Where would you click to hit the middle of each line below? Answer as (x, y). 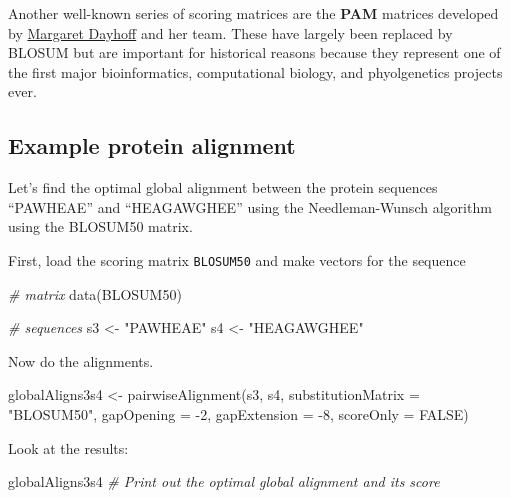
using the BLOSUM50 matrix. (100, 226)
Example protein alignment (152, 145)
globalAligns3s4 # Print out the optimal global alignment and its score (224, 481)
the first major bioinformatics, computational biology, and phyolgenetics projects (255, 71)
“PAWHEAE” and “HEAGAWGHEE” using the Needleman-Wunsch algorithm (250, 206)
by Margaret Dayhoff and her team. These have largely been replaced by (230, 32)
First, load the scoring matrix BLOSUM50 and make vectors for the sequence (237, 259)
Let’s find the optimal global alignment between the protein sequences (223, 187)
